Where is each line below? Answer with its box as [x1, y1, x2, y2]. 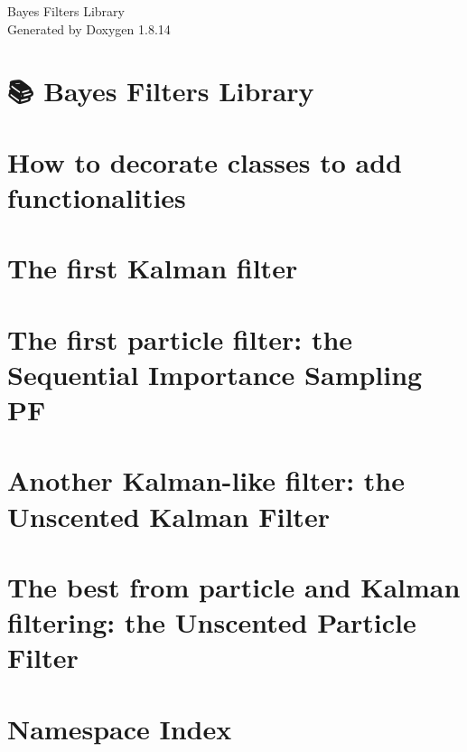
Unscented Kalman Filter [7, 497, 330, 534]
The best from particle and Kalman [7, 569, 461, 605]
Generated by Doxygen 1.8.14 [7, 19, 171, 38]
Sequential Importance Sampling [7, 355, 423, 392]
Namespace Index [7, 710, 232, 747]
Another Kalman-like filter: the [7, 462, 406, 499]
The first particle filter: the [7, 320, 353, 357]
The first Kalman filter [7, 249, 298, 287]
